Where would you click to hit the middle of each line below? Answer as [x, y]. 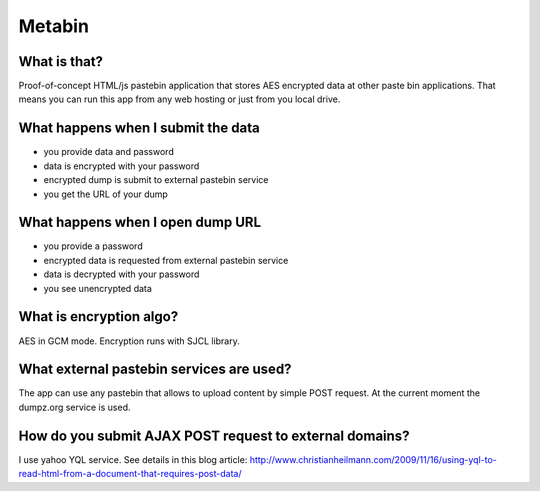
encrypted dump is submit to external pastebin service [156, 180]
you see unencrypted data [97, 288]
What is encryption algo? [98, 316]
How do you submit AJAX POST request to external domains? [214, 435]
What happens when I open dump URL [140, 222]
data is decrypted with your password [121, 274]
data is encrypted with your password [121, 166]
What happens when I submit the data [139, 128]
